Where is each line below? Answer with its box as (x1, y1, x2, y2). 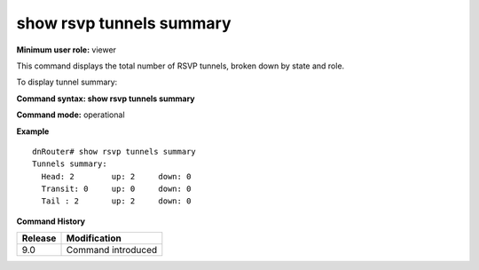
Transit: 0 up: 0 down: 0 (41, 184, 192, 195)
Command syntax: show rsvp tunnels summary (16, 93, 195, 104)
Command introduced (66, 244, 158, 257)
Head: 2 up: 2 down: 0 (41, 171, 192, 181)
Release (21, 232, 57, 244)
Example (16, 125, 50, 137)
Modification (66, 232, 122, 244)
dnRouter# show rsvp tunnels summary (32, 147, 197, 156)
